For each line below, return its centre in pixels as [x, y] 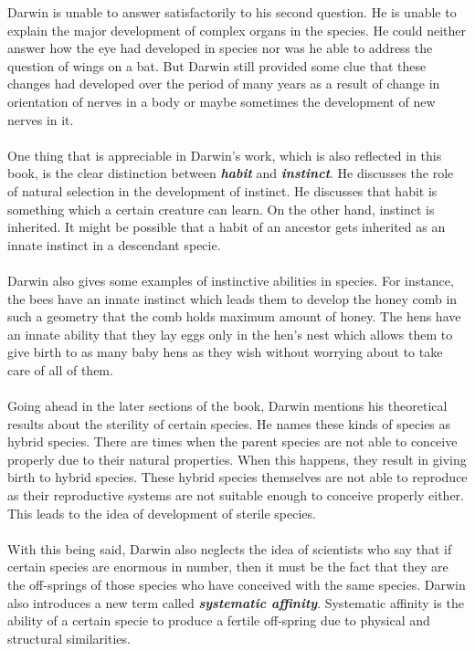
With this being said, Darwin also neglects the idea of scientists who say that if [230, 548]
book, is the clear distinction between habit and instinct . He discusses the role [231, 173]
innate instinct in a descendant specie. [114, 244]
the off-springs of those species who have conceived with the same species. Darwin [237, 584]
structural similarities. [69, 638]
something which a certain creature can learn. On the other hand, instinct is [221, 209]
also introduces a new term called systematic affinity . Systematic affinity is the [236, 602]
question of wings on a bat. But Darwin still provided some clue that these [217, 65]
